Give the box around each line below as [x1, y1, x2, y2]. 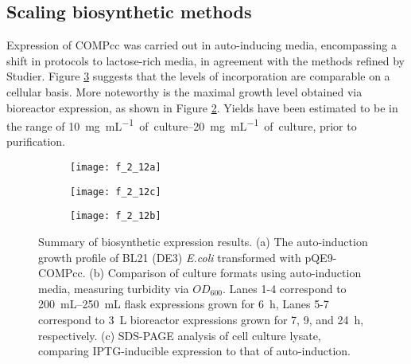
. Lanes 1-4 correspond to [223, 280, 347, 296]
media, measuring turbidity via [38, 280, 189, 296]
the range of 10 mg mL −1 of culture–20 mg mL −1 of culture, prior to [6, 115, 357, 134]
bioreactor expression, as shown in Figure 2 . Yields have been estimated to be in [6, 99, 398, 115]
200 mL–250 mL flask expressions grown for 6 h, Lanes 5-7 [38, 296, 329, 312]
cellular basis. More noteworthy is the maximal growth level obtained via [6, 83, 363, 100]
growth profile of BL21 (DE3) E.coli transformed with [38, 249, 301, 265]
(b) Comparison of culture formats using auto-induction [89, 264, 362, 281]
